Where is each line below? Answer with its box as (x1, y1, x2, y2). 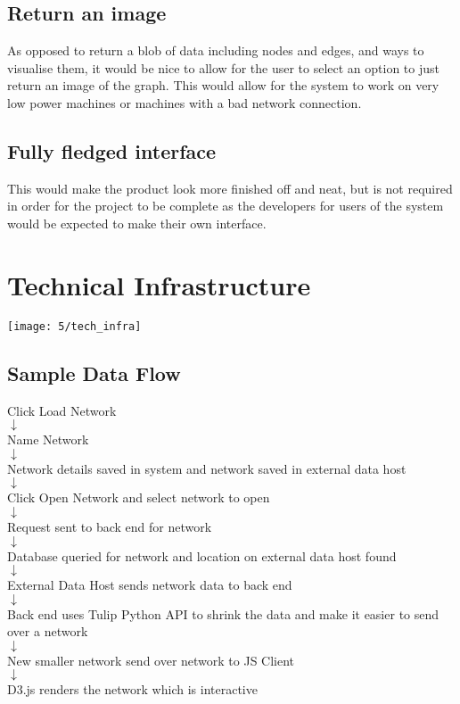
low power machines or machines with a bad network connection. (7, 93, 362, 112)
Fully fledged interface (7, 137, 217, 164)
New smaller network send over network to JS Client (7, 650, 295, 669)
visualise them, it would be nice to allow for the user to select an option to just (7, 58, 439, 77)
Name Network (7, 430, 89, 449)
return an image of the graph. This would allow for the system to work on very (7, 76, 439, 95)
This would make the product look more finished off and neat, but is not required (7, 178, 453, 197)
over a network (7, 622, 88, 641)
